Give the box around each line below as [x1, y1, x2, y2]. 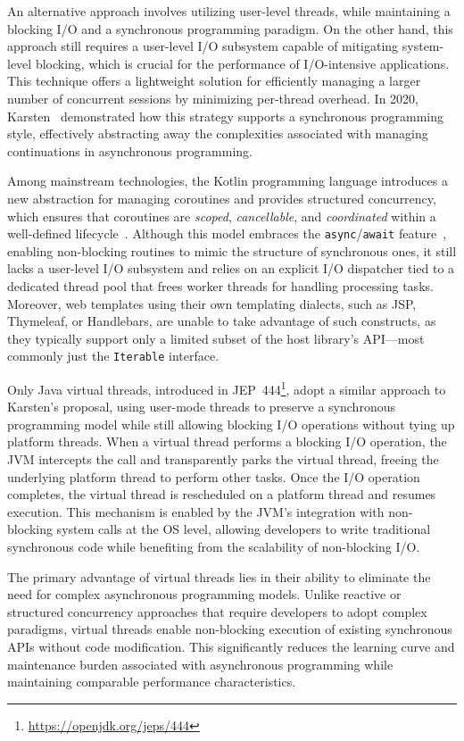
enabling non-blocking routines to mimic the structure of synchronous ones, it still [7, 241, 457, 260]
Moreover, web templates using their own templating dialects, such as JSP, [7, 294, 417, 312]
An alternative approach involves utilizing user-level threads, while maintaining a [7, 2, 451, 20]
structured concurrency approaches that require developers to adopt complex [7, 602, 427, 620]
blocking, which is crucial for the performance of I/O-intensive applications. [35, 54, 450, 72]
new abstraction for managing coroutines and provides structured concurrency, [7, 188, 436, 207]
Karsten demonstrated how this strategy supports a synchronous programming [7, 106, 443, 125]
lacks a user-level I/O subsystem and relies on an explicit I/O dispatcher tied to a [7, 259, 455, 278]
